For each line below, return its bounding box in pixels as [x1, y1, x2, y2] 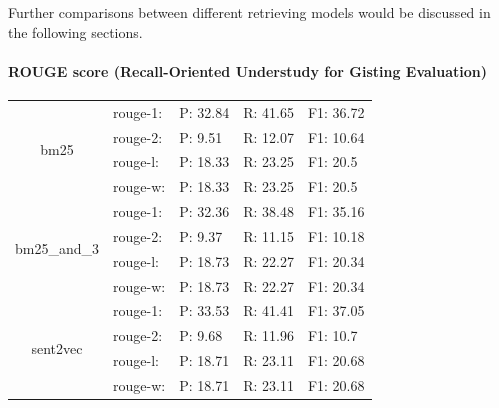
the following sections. [8, 21, 143, 42]
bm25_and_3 [15, 238, 100, 259]
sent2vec [31, 337, 83, 358]
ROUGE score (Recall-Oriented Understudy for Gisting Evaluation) [8, 60, 488, 81]
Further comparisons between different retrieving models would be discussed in [8, 2, 491, 22]
